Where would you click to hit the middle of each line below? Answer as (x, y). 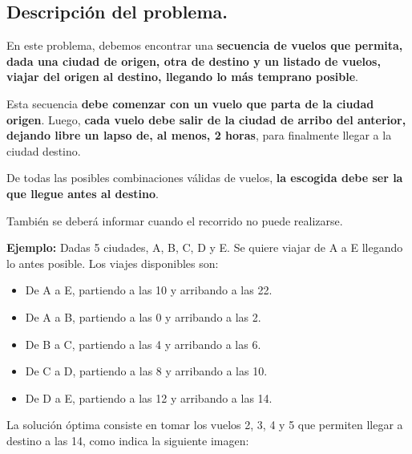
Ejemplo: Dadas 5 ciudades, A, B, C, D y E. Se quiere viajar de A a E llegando (205, 247)
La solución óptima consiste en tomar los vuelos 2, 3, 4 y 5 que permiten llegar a (205, 425)
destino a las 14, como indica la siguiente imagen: (128, 440)
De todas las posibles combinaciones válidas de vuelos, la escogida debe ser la (205, 178)
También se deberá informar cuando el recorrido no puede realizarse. (175, 220)
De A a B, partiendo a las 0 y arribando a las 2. (143, 316)
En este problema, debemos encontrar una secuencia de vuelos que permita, (205, 45)
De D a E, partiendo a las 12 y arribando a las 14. (149, 397)
